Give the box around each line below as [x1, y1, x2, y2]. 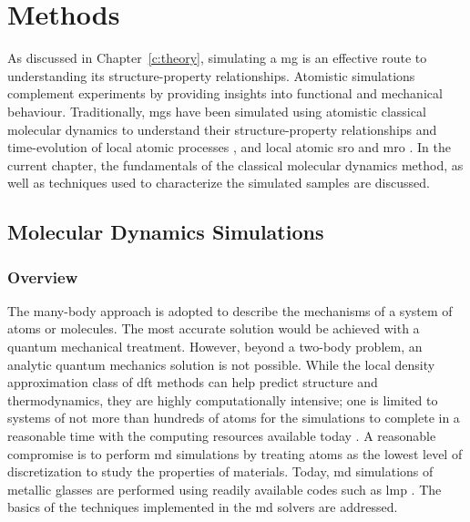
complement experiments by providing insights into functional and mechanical [7, 84, 443, 103]
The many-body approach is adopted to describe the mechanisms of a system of [7, 301, 453, 320]
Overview [7, 265, 78, 288]
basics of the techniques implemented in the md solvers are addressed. [7, 497, 398, 517]
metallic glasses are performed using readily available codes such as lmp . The [7, 479, 442, 498]
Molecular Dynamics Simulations [7, 218, 324, 246]
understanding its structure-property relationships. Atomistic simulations [7, 66, 415, 85]
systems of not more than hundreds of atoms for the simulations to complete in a [7, 408, 460, 427]
